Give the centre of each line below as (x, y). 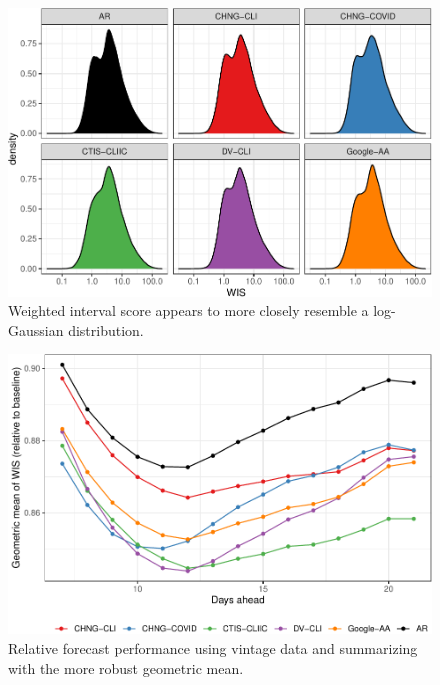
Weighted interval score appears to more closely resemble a (188, 310)
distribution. (106, 329)
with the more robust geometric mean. (126, 667)
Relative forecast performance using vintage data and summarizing (213, 647)
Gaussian (36, 329)
